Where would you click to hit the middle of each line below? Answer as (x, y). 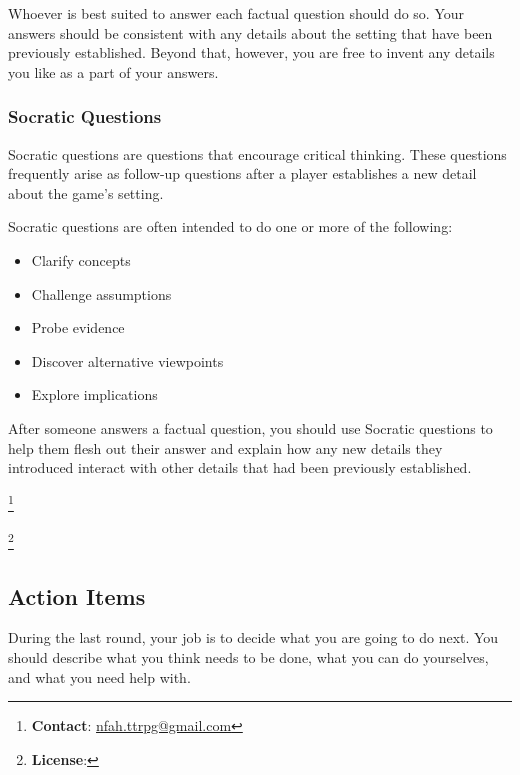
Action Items (77, 595)
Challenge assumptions (101, 293)
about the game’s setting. (86, 192)
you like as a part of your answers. (113, 71)
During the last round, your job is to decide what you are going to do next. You (253, 637)
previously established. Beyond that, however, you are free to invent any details (251, 52)
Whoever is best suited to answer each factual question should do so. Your (236, 13)
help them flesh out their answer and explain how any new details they (225, 447)
